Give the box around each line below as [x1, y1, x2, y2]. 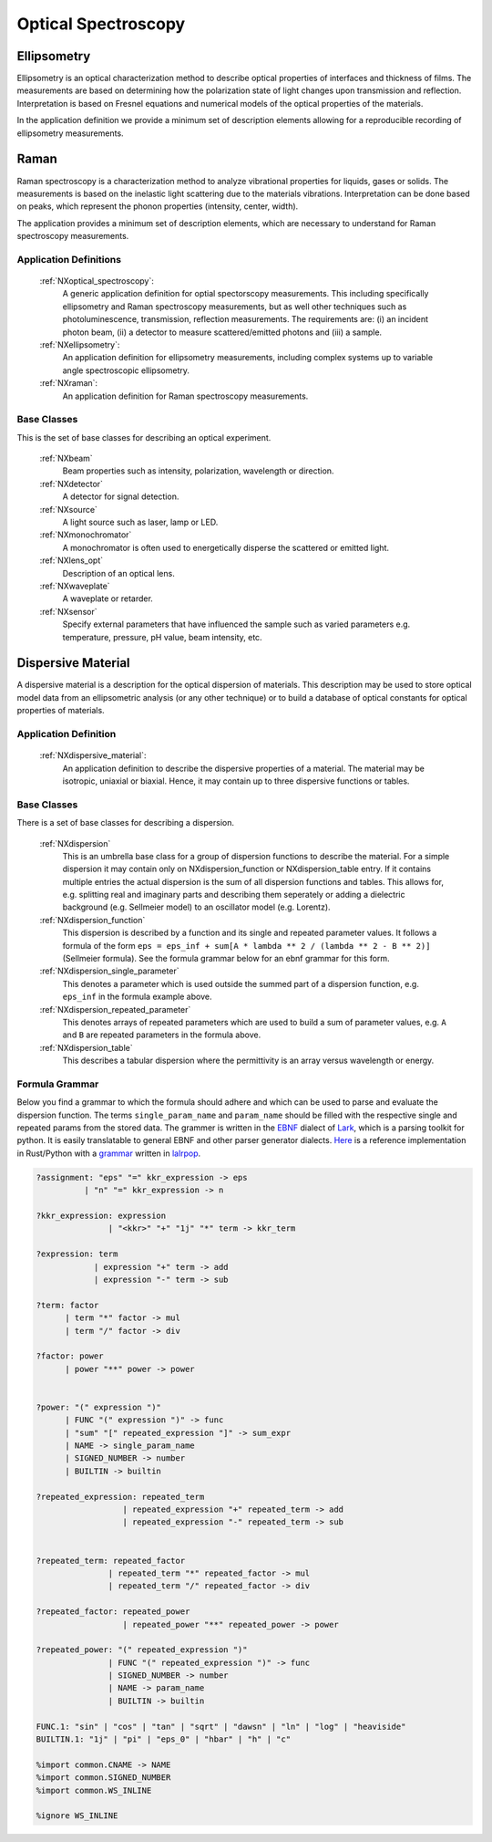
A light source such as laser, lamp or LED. [62, 516, 219, 528]
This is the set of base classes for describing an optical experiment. [16, 432, 272, 442]
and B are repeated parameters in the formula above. [62, 1029, 261, 1040]
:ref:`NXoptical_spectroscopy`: [39, 276, 155, 286]
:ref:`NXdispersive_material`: [39, 750, 147, 761]
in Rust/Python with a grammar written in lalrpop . [16, 1148, 201, 1159]
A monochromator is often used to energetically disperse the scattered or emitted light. [62, 542, 390, 553]
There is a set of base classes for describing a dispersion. [16, 817, 234, 828]
